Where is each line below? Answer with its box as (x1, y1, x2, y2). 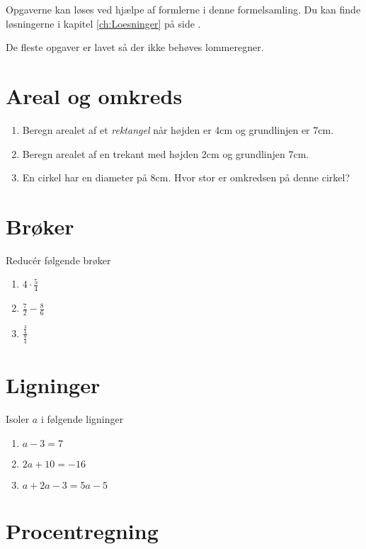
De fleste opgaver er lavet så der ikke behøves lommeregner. (6, 40, 264, 55)
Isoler (6, 412, 30, 426)
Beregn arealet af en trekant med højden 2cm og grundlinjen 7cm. (22, 146, 309, 161)
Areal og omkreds (6, 81, 183, 110)
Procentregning (6, 516, 159, 545)
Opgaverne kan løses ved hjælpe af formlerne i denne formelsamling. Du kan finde (6, 2, 361, 16)
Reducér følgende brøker (6, 252, 111, 267)
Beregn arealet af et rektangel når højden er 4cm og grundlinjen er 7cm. (22, 122, 334, 137)
